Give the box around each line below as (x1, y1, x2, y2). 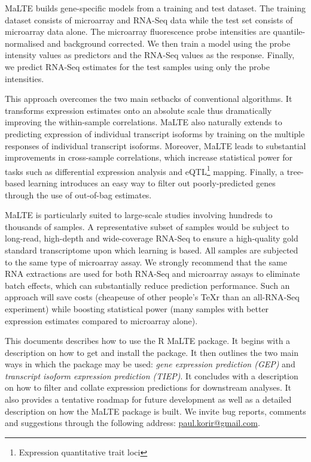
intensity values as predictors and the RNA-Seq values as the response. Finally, (5, 49, 295, 61)
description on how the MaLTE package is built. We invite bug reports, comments (5, 404, 306, 417)
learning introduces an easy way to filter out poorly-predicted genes (28, 176, 276, 189)
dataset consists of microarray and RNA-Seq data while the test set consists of (5, 13, 293, 26)
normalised (5, 37, 45, 49)
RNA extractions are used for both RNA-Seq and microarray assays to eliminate (5, 267, 300, 280)
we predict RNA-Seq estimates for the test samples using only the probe (5, 60, 270, 73)
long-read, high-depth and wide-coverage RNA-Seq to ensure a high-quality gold (5, 232, 298, 244)
